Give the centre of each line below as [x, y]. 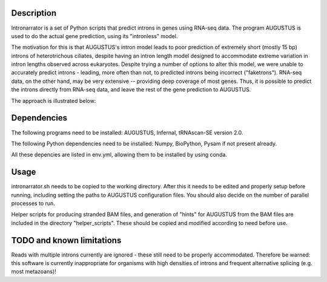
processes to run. [33, 203]
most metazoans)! [34, 272]
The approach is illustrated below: [54, 100]
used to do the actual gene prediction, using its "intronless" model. [94, 36]
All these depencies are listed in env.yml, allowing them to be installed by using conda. [119, 155]
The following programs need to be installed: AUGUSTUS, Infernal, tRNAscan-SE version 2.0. [127, 133]
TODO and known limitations [66, 240]
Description [34, 13]
